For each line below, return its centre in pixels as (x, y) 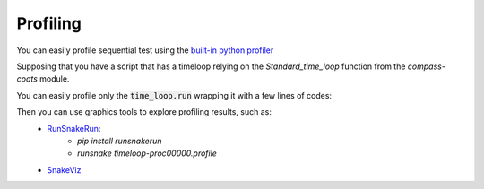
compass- (426, 66)
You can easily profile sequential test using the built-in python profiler (145, 50)
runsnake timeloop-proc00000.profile (147, 153)
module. (54, 79)
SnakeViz (64, 169)
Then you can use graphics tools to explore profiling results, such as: (144, 112)
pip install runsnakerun (120, 141)
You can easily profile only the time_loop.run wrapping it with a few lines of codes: (174, 95)
